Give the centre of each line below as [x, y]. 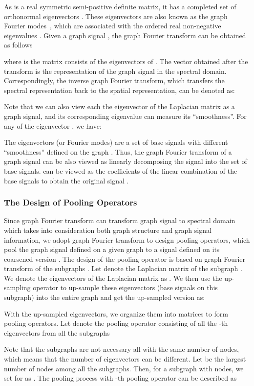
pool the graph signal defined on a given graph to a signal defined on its [112, 249]
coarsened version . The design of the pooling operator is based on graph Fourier [125, 259]
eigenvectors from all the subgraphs [57, 332]
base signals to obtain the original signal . [66, 180]
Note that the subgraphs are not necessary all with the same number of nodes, [121, 349]
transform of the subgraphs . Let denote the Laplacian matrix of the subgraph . [123, 268]
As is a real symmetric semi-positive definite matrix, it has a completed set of [120, 6]
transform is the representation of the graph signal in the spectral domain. [115, 71]
